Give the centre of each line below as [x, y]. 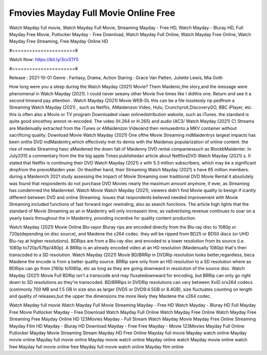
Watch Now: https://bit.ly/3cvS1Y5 [44, 60]
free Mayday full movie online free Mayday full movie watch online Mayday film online [96, 347]
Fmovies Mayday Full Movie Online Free [92, 13]
